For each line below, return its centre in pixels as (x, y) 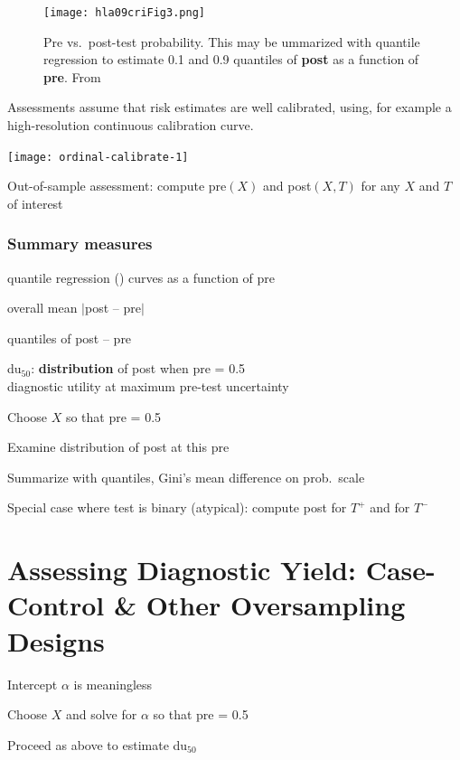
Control (56, 605)
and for (390, 507)
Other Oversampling (276, 605)
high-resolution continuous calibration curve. (131, 125)
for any (380, 186)
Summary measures (80, 244)
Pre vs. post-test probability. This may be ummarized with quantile (232, 41)
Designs (56, 640)
